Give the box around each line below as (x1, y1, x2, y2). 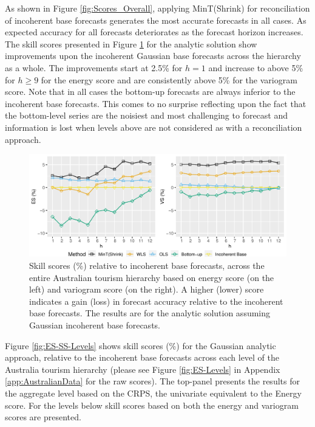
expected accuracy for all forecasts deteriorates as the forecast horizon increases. (5, 26, 303, 38)
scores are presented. (5, 411, 81, 423)
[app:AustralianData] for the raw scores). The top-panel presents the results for (5, 375, 300, 387)
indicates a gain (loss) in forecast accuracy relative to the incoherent (29, 294, 283, 307)
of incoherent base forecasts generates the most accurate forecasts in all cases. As (5, 13, 307, 26)
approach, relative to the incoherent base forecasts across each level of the (5, 351, 280, 364)
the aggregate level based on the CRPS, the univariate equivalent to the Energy (5, 387, 302, 399)
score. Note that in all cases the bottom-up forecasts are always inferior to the (5, 85, 296, 98)
